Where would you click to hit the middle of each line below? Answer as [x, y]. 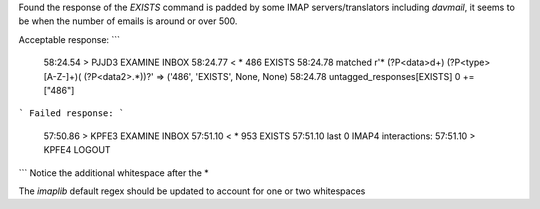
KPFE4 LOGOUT [77, 150]
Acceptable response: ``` [69, 39]
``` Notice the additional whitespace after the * [113, 172]
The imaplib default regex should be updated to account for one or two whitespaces [192, 191]
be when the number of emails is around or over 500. [128, 21]
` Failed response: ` [71, 113]
